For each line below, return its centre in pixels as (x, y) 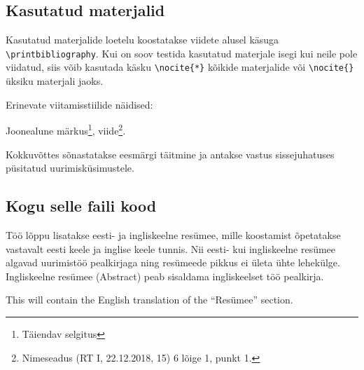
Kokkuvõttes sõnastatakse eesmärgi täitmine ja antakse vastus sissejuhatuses (170, 154)
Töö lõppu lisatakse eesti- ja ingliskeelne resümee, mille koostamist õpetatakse (173, 234)
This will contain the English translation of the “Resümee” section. (149, 300)
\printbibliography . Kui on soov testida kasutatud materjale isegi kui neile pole (182, 53)
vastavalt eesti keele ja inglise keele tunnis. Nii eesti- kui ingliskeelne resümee (171, 248)
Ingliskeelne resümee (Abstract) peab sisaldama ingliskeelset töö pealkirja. (165, 276)
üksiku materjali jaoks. (55, 81)
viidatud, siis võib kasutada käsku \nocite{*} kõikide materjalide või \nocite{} (180, 67)
